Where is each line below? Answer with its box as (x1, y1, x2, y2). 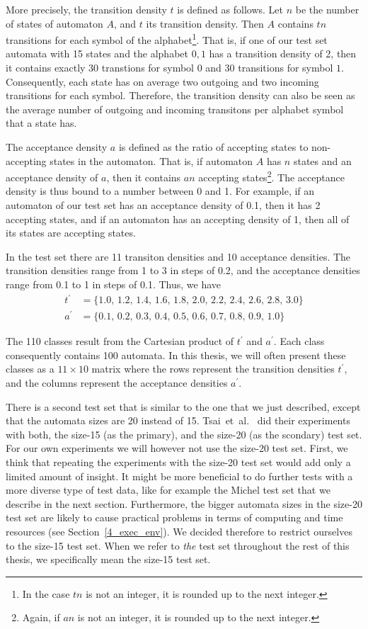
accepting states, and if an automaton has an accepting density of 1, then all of (6, 211, 350, 226)
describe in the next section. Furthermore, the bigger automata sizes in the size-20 (6, 496, 362, 511)
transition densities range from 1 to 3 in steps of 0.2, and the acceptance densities (6, 263, 360, 278)
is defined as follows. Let (177, 2, 283, 16)
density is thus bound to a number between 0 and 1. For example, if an (6, 183, 315, 198)
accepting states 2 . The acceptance (198, 168, 345, 184)
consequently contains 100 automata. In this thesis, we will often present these (6, 347, 346, 362)
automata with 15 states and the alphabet (6, 46, 188, 61)
